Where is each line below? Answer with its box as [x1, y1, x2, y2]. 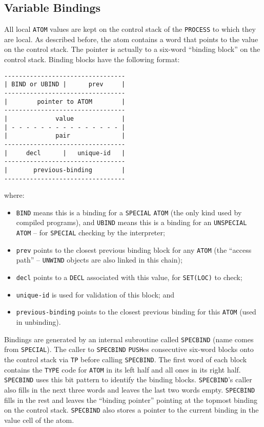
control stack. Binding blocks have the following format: [4, 54, 180, 65]
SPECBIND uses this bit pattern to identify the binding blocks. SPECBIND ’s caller [4, 374, 252, 385]
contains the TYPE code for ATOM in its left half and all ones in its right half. [4, 364, 241, 375]
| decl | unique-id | [4, 149, 126, 157]
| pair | [4, 132, 126, 140]
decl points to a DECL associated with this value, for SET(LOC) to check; [16, 272, 242, 283]
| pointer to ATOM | [4, 98, 126, 105]
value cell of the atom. [4, 414, 74, 425]
